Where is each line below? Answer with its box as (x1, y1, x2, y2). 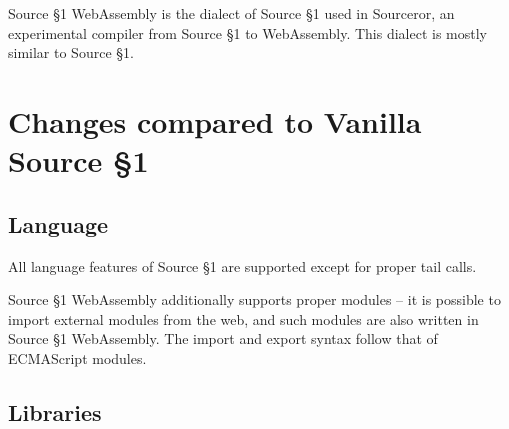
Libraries (8, 396, 102, 427)
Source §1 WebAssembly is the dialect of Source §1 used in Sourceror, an (8, 3, 455, 23)
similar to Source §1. (8, 42, 134, 63)
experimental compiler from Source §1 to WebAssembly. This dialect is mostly (8, 22, 488, 43)
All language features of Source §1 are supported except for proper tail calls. (8, 255, 477, 276)
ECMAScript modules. (8, 347, 147, 368)
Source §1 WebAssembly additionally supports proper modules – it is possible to (8, 289, 501, 310)
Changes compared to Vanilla (8, 100, 422, 141)
